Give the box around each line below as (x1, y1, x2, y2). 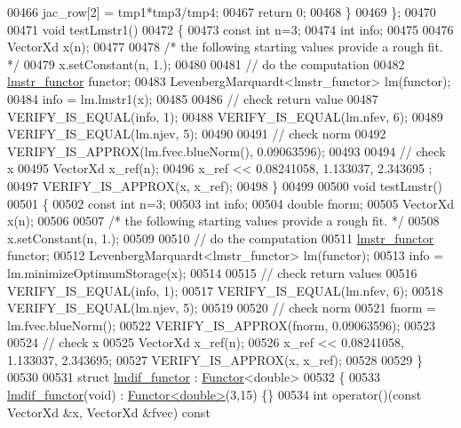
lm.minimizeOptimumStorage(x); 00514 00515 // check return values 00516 (7, 263, 417, 281)
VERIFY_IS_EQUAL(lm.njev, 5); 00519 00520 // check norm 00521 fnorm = (7, 298, 436, 317)
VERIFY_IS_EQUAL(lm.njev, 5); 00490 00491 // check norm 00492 (7, 124, 386, 143)
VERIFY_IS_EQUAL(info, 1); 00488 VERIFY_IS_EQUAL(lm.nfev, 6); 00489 (7, 107, 443, 125)
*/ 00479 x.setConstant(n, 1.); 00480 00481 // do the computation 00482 (7, 54, 405, 73)
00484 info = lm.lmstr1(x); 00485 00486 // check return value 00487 (7, 89, 378, 107)
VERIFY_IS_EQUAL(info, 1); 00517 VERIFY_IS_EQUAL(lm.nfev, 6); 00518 (7, 281, 443, 299)
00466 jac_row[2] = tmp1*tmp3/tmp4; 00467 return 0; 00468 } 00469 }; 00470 (7, 3, 436, 20)
